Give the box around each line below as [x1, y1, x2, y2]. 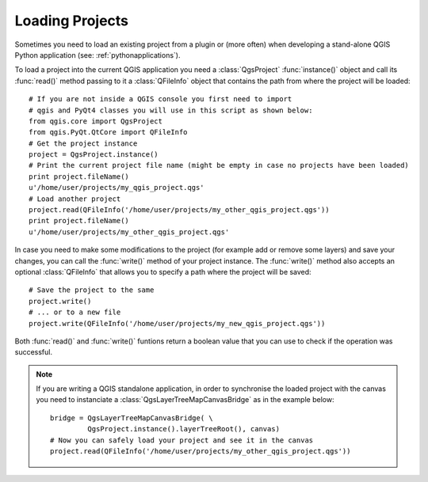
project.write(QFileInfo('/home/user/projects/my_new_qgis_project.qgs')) [29, 319, 326, 328]
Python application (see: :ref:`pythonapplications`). [14, 50, 181, 59]
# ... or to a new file [29, 308, 121, 317]
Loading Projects [14, 12, 129, 29]
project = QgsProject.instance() [29, 150, 159, 159]
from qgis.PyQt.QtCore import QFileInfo [29, 127, 188, 137]
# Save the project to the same [29, 286, 155, 294]
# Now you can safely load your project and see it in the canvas [50, 435, 314, 445]
